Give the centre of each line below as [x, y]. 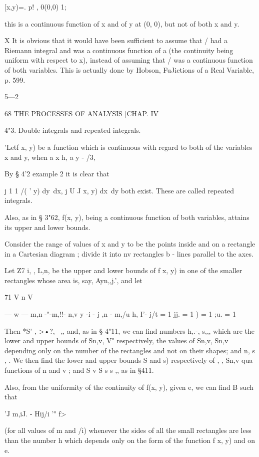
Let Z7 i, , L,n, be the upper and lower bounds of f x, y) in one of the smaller [123, 270]
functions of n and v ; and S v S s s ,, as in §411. [79, 370]
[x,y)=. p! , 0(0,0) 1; [35, 7]
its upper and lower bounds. [47, 227]
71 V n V [19, 297]
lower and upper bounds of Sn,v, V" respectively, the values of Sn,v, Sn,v [116, 340]
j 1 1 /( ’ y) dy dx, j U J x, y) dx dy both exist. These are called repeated [119, 190]
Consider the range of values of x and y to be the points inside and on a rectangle [130, 244]
